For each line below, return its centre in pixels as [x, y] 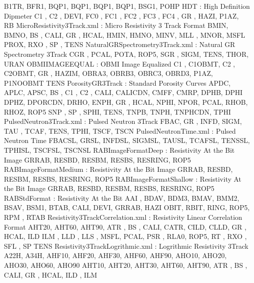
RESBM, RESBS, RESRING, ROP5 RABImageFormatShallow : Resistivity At [123, 178]
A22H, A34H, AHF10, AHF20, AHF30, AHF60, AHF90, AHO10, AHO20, [115, 255]
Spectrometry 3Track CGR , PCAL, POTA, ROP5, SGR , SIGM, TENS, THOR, [126, 54]
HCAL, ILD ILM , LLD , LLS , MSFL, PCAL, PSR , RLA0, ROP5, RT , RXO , [126, 236]
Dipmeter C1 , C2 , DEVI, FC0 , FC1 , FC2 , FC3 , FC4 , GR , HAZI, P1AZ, [121, 15]
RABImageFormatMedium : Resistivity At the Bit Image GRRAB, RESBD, [118, 169]
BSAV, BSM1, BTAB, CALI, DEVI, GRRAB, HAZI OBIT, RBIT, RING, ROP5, [127, 207]
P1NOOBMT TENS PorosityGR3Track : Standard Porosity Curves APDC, [117, 83]
